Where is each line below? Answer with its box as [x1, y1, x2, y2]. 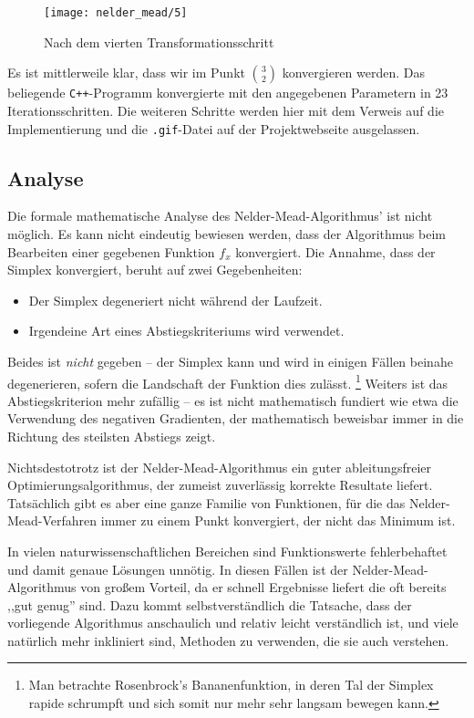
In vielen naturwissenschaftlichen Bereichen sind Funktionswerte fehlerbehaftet [7, 541, 448, 560]
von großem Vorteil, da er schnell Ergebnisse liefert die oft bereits [80, 578, 447, 597]
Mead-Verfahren [7, 511, 98, 530]
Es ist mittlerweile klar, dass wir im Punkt [7, 63, 245, 82]
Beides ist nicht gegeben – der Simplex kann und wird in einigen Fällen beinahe [7, 351, 453, 370]
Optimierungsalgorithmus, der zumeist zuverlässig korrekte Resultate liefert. [7, 475, 433, 494]
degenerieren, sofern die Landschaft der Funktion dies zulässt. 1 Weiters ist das [7, 370, 448, 392]
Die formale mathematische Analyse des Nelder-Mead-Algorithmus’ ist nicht [7, 206, 433, 225]
